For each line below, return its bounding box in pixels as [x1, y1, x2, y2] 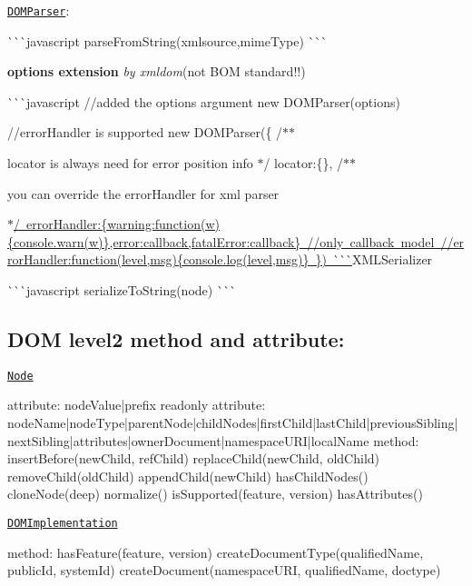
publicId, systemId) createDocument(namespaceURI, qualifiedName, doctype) [7, 561, 441, 580]
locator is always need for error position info [7, 154, 253, 173]
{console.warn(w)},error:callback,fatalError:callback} [7, 232, 301, 251]
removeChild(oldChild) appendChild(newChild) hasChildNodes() [7, 466, 369, 485]
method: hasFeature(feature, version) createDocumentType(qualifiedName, [7, 542, 424, 561]
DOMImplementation [7, 517, 118, 531]
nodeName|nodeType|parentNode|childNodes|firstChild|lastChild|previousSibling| [7, 413, 458, 432]
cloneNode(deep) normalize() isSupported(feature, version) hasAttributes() [7, 484, 423, 503]
